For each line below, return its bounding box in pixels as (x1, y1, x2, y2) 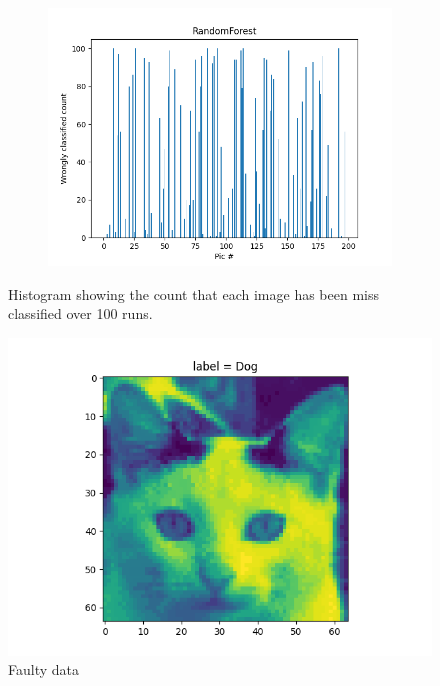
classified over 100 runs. (8, 303, 153, 324)
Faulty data (8, 659, 79, 680)
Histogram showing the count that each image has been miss (8, 283, 379, 304)
